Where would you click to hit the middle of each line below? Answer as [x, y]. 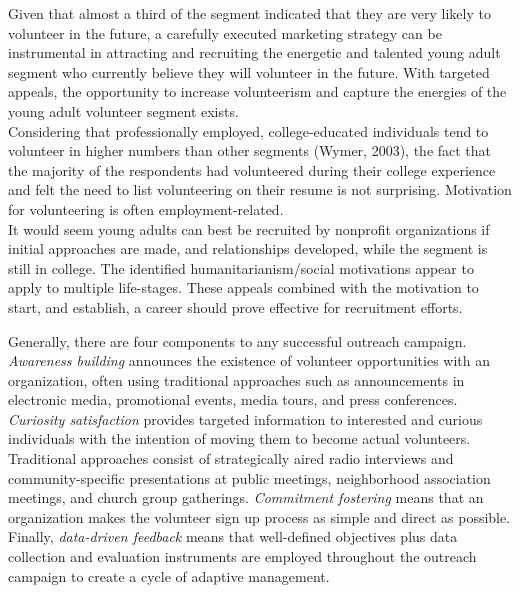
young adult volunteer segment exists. [123, 110]
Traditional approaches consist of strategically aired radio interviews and [231, 458]
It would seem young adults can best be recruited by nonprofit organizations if [249, 228]
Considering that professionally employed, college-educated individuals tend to [248, 130]
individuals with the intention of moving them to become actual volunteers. [239, 438]
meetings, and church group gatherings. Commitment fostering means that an [246, 497]
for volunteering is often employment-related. [146, 208]
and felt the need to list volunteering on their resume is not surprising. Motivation [260, 189]
